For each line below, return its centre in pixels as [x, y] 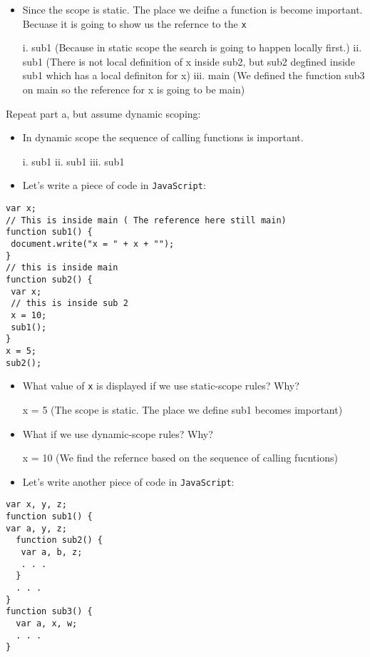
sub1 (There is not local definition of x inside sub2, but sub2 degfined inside [189, 61]
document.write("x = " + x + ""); [93, 244]
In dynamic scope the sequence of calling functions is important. [163, 137]
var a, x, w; [47, 623]
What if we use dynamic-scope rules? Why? [118, 433]
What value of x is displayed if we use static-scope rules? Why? [161, 386]
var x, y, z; [36, 505]
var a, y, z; [36, 528]
